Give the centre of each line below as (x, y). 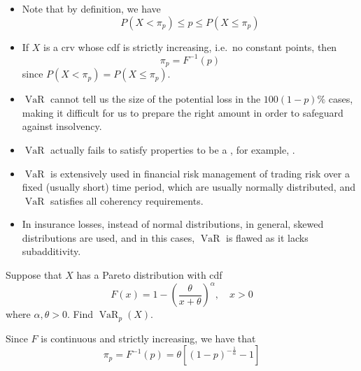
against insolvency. (62, 126)
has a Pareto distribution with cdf (149, 275)
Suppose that (34, 275)
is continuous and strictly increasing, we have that (148, 338)
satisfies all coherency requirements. (127, 200)
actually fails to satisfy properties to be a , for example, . (173, 149)
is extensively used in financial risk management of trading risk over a (200, 173)
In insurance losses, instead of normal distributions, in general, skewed (173, 224)
